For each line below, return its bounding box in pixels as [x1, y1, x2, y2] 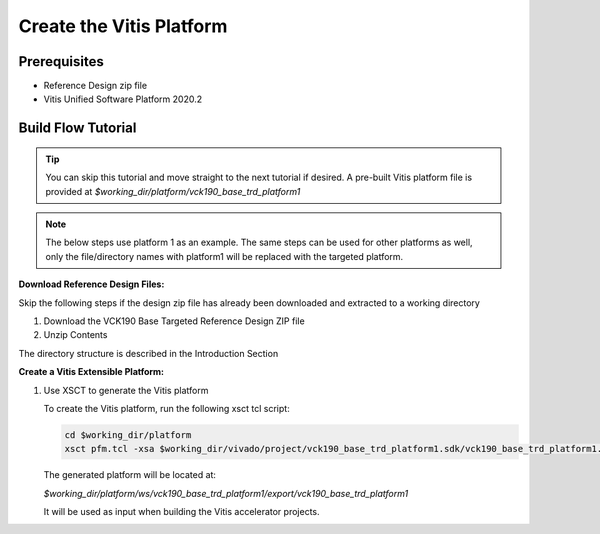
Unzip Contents [43, 329, 108, 341]
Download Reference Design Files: [18, 278, 165, 290]
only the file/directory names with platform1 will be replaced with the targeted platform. [45, 250, 404, 262]
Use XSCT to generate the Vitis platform [43, 384, 209, 396]
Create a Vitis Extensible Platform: [18, 366, 165, 378]
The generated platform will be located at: [43, 469, 217, 481]
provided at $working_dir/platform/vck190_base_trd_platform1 [45, 185, 301, 197]
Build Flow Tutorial [18, 120, 137, 137]
